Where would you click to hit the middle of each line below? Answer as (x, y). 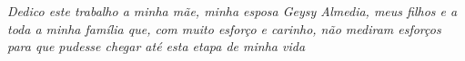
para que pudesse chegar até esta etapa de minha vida (157, 46)
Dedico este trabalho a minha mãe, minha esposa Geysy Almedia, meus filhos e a (232, 11)
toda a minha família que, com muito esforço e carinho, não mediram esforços (224, 28)
